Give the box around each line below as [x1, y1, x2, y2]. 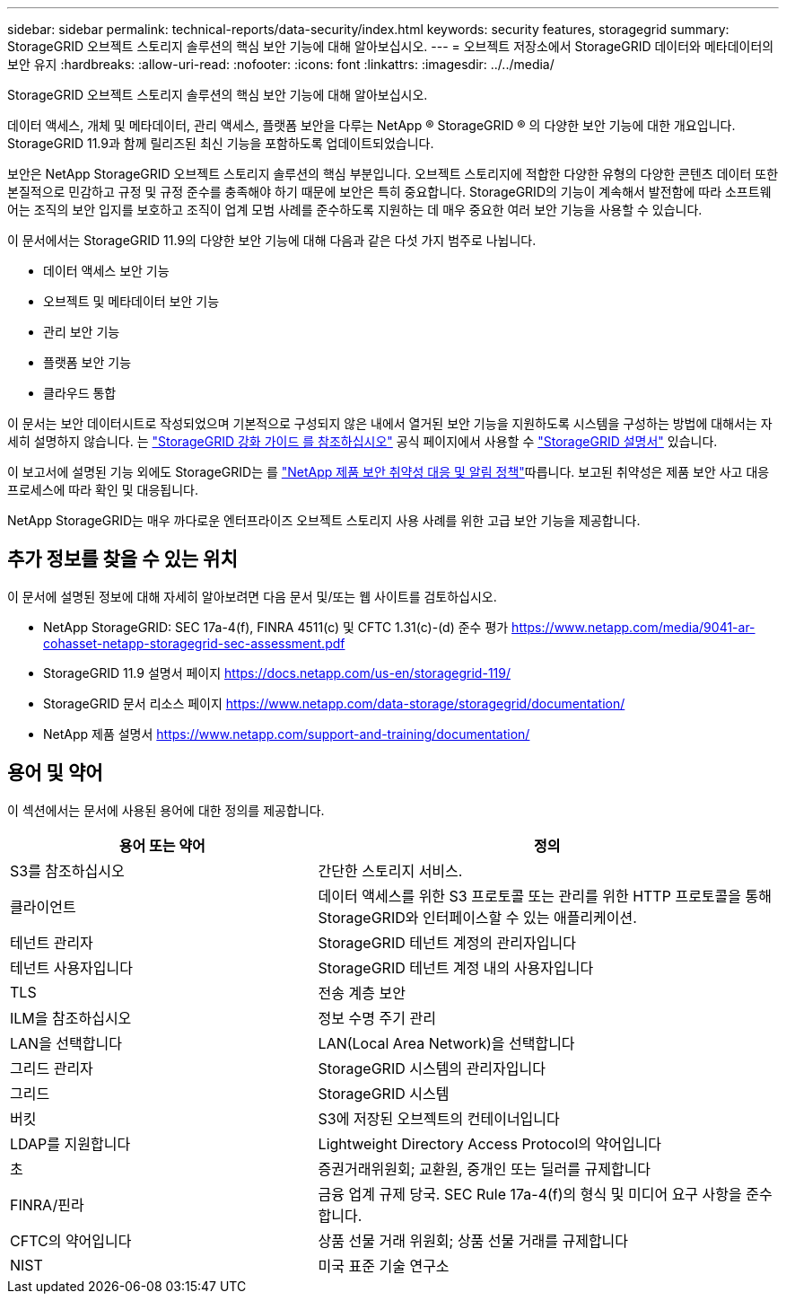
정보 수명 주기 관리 [318, 1008, 436, 1027]
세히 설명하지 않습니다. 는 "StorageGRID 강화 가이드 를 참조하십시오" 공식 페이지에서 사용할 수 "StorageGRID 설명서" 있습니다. [7, 434, 718, 449]
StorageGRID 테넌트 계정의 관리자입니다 [318, 933, 576, 952]
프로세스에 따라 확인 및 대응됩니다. [7, 482, 198, 497]
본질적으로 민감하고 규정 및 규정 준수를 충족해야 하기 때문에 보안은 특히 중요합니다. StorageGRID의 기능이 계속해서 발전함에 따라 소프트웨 [7, 184, 772, 199]
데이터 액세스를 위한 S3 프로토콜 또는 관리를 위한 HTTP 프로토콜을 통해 [318, 886, 772, 905]
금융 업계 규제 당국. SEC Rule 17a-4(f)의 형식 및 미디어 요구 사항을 [318, 1184, 742, 1203]
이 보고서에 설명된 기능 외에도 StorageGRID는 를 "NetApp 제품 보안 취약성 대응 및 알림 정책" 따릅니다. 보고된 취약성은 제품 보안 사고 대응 [7, 464, 770, 479]
